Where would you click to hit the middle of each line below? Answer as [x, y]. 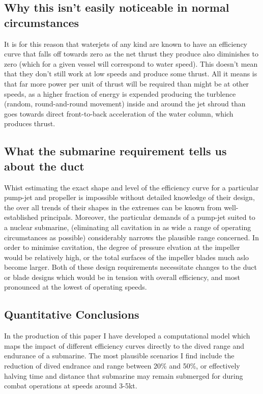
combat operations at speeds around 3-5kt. [71, 386]
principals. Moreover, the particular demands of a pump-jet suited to [148, 217]
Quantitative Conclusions [72, 314]
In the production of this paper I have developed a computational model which [127, 336]
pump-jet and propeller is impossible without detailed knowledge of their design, [129, 197]
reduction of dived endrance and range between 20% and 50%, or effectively [122, 366]
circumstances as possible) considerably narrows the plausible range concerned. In [131, 237]
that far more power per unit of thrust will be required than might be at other [127, 83]
